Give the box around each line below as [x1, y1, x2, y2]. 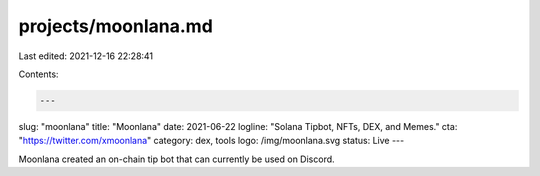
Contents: [18, 68, 59, 80]
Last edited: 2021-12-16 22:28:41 [18, 50, 154, 62]
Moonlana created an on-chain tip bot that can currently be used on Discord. [18, 153, 335, 165]
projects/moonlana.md [18, 15, 214, 37]
